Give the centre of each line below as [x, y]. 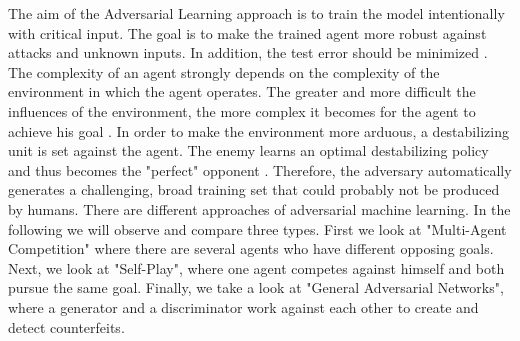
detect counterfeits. [66, 326]
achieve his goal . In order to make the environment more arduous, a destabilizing [258, 130]
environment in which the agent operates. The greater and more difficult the [242, 91]
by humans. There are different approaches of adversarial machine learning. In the [259, 208]
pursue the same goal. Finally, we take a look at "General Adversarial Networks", [256, 287]
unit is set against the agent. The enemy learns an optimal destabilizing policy [248, 150]
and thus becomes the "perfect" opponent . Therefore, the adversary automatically [260, 169]
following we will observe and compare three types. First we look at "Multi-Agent [257, 228]
